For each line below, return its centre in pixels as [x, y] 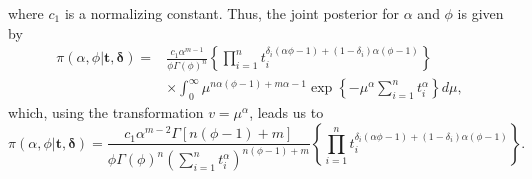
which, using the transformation [106, 111]
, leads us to [286, 111]
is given [480, 13]
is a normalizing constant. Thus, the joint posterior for [232, 13]
